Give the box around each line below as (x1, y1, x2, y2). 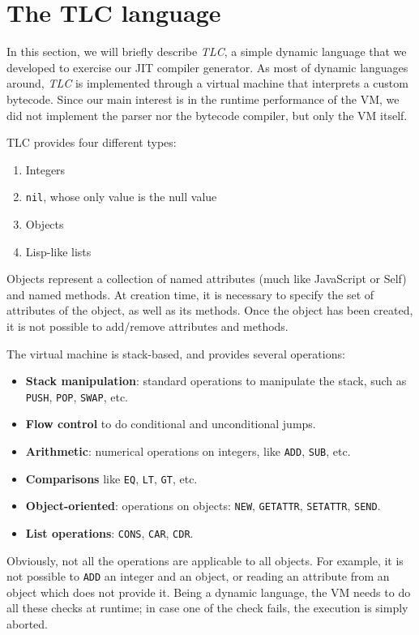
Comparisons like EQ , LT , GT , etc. (25, 470, 198, 487)
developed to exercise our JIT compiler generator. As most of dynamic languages (6, 58, 408, 75)
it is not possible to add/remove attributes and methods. (6, 317, 289, 334)
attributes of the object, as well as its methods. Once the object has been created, (6, 302, 413, 319)
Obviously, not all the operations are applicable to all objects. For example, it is (6, 551, 404, 568)
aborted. (6, 616, 49, 632)
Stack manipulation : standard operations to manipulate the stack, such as (25, 372, 407, 389)
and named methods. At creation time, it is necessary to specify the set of (6, 285, 374, 302)
